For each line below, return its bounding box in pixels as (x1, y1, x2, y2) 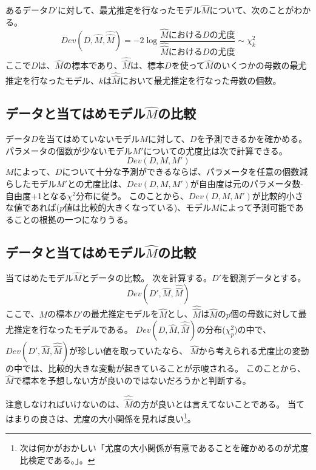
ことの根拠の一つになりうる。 (13, 213, 133, 225)
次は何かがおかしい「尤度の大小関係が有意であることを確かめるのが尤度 (19, 441, 309, 454)
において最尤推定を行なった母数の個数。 (119, 74, 281, 87)
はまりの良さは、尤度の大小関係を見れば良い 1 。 (5, 410, 196, 424)
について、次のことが (209, 4, 294, 16)
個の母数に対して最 (230, 307, 307, 320)
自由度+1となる (5, 189, 67, 202)
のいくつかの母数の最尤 (213, 59, 307, 72)
